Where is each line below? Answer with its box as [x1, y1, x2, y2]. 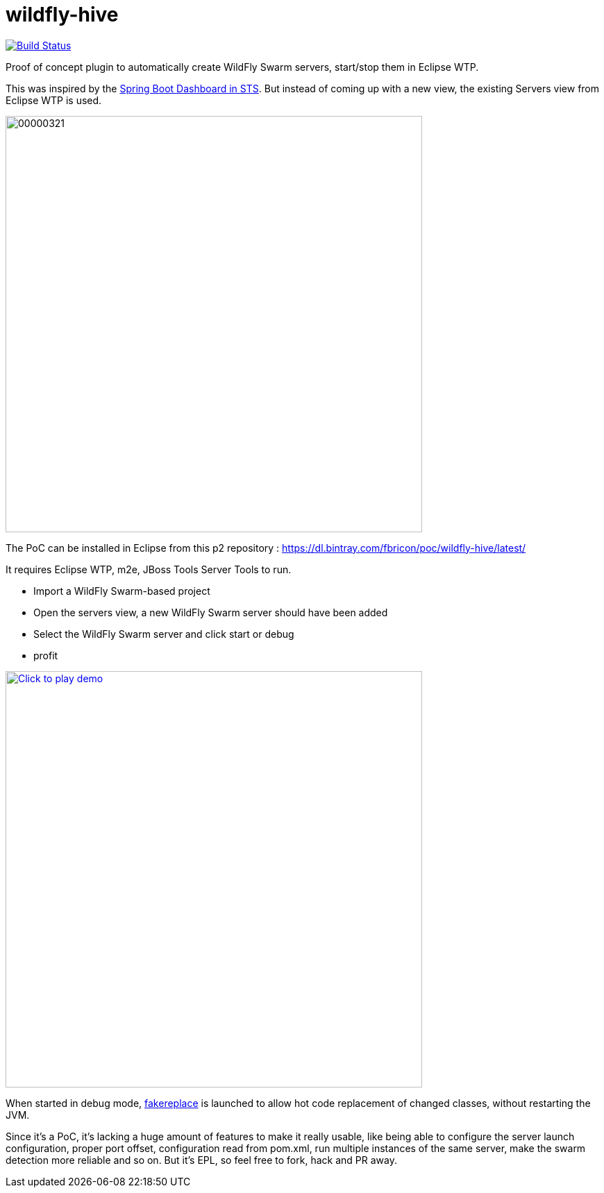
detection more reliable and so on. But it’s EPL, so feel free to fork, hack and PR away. [6, 1153, 397, 1166]
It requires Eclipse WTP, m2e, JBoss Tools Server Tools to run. [6, 563, 292, 575]
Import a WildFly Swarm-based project [33, 584, 210, 597]
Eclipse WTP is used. [6, 94, 102, 106]
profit [33, 649, 58, 661]
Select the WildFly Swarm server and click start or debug [33, 627, 294, 640]
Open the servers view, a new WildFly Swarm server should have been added [33, 606, 388, 618]
